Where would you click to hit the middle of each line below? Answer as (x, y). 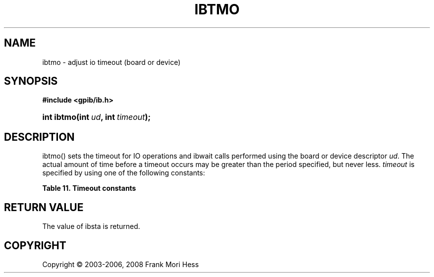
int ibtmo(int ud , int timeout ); (97, 117)
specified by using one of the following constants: (124, 173)
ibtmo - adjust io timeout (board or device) (111, 62)
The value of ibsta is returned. (91, 226)
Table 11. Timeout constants (89, 188)
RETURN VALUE (44, 207)
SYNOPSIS (31, 81)
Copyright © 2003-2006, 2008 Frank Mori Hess (121, 264)
